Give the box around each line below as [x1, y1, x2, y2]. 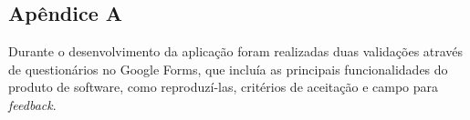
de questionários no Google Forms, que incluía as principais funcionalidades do [8, 59, 448, 78]
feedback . [8, 95, 57, 114]
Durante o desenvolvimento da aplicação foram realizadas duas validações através [8, 42, 464, 61]
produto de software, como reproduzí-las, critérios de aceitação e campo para [8, 77, 439, 96]
